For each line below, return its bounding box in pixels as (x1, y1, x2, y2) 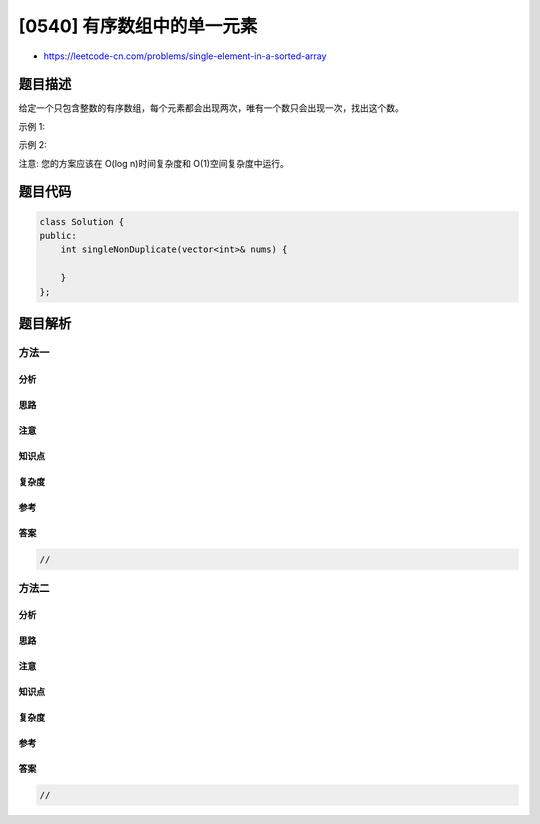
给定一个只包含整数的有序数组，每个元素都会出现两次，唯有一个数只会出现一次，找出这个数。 (18, 102, 404, 114)
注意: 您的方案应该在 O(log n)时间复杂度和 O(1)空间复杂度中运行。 (18, 157, 289, 169)
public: (39, 230, 77, 242)
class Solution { (39, 216, 125, 227)
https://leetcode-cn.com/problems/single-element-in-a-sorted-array (43, 50, 327, 62)
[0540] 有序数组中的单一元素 (18, 15, 258, 37)
